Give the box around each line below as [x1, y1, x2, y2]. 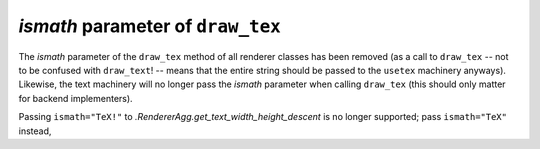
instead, [18, 125, 52, 137]
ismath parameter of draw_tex [18, 15, 282, 37]
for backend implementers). [18, 92, 134, 104]
